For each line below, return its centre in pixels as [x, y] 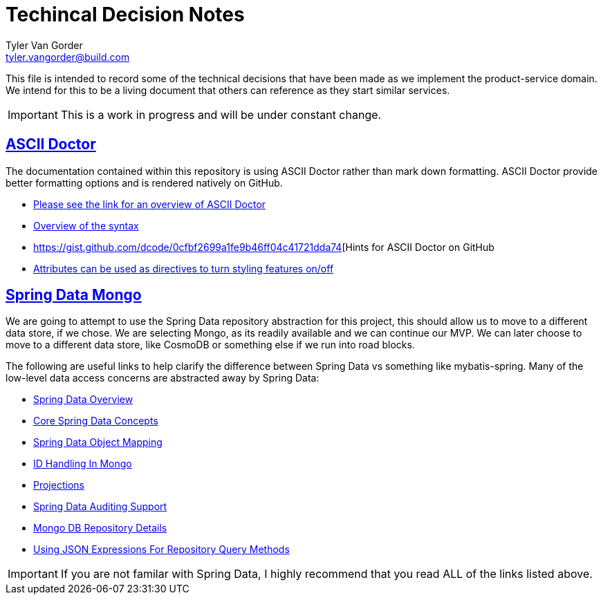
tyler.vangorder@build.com [68, 57]
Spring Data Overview [83, 400]
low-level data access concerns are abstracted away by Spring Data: [163, 378]
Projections [59, 485]
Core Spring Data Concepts [96, 421]
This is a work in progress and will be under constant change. [221, 114]
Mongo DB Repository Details [100, 528]
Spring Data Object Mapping [98, 442]
